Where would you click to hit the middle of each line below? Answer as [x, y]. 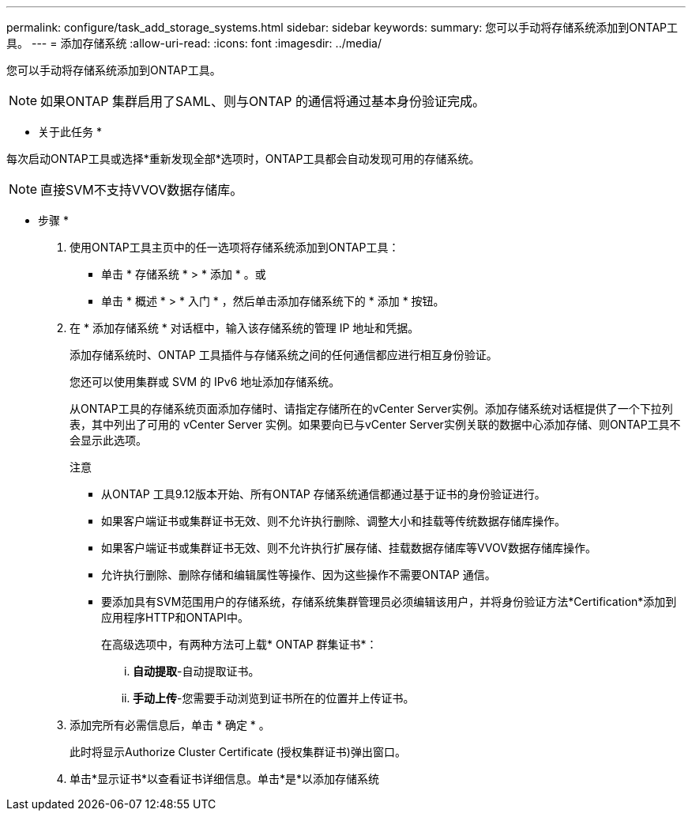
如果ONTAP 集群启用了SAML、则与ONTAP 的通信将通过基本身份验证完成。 [263, 101]
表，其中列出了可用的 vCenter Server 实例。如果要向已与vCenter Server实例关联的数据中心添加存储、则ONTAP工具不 [375, 424]
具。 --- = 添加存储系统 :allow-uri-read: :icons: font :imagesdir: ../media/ [194, 43]
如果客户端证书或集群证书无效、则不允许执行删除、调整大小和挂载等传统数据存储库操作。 [333, 521]
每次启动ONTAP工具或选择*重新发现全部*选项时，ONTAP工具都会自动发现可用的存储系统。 [243, 159]
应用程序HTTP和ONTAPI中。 [175, 617]
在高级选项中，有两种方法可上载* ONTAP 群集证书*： [239, 644]
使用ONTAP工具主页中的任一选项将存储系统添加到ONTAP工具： [235, 247]
